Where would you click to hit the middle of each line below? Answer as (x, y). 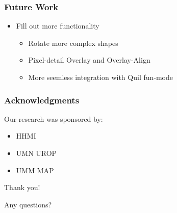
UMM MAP (35, 170)
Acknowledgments (42, 100)
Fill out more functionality (58, 26)
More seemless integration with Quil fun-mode (101, 77)
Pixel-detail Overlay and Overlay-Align (89, 60)
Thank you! (22, 187)
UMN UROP (36, 153)
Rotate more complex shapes (73, 43)
